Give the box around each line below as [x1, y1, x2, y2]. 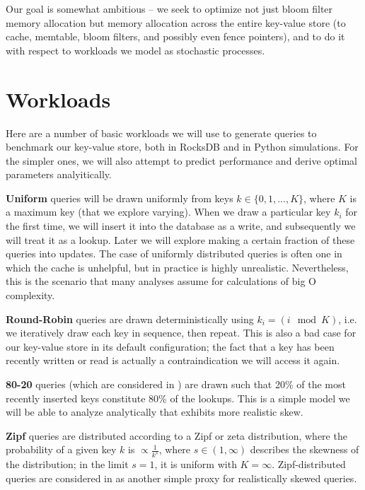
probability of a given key [6, 442, 117, 457]
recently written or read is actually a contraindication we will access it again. [6, 353, 340, 368]
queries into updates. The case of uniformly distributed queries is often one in [6, 246, 342, 261]
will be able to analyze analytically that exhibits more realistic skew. [6, 404, 303, 419]
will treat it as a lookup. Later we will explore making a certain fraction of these [6, 232, 355, 247]
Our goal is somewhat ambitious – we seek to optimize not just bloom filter [6, 1, 333, 16]
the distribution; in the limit [6, 457, 129, 472]
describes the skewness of [250, 442, 359, 457]
